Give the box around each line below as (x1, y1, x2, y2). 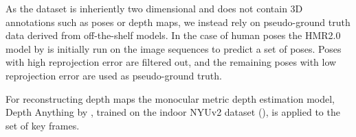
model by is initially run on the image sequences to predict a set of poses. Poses (5, 41, 342, 55)
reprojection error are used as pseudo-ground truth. (5, 68, 222, 82)
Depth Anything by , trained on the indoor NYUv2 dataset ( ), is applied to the (5, 105, 340, 119)
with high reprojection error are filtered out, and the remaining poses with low (5, 55, 337, 69)
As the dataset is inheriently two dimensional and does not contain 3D (5, 1, 303, 15)
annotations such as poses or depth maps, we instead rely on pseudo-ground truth (5, 14, 351, 29)
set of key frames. (5, 118, 80, 132)
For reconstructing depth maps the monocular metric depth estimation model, (5, 91, 335, 105)
